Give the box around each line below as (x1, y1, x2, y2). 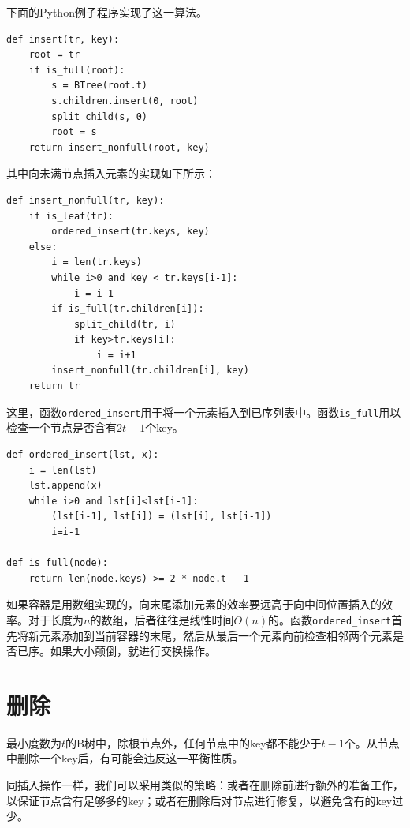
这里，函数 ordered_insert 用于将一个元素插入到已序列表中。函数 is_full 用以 (6, 403, 401, 420)
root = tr (28, 49, 80, 61)
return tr (28, 380, 80, 392)
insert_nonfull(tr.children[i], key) (51, 365, 249, 377)
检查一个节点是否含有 (6, 419, 117, 436)
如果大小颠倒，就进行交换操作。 (50, 643, 216, 659)
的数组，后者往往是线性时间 (90, 611, 234, 628)
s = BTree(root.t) (51, 80, 147, 92)
